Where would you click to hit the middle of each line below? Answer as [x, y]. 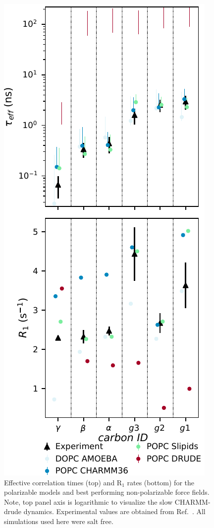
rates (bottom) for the [160, 482]
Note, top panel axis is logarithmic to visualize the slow [88, 501]
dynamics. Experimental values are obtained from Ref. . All [114, 511]
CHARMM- [192, 501]
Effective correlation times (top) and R [63, 482]
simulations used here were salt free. [59, 521]
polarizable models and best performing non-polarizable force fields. [107, 492]
